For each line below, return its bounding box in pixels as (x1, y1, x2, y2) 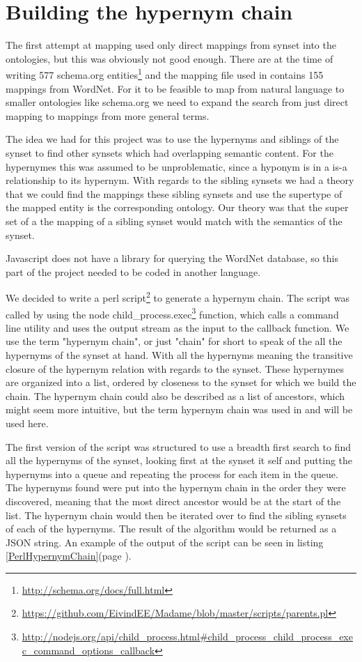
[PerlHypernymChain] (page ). (6, 548, 132, 563)
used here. (6, 415, 49, 430)
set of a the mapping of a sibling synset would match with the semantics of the (6, 213, 343, 228)
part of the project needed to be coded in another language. (6, 264, 261, 279)
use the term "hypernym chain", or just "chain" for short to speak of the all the (6, 334, 343, 348)
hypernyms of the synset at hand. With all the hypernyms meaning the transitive (6, 347, 353, 362)
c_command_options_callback (22, 642, 155, 657)
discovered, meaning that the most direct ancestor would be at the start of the (6, 493, 341, 508)
